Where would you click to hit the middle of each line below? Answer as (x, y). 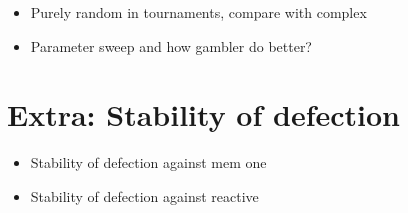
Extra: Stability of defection (203, 114)
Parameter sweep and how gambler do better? (171, 45)
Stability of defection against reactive (144, 195)
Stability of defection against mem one (148, 162)
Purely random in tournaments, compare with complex (198, 12)
